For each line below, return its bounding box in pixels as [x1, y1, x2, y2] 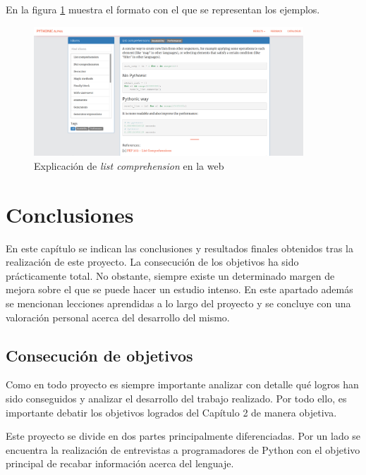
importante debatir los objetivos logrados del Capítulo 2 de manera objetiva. [6, 405, 337, 419]
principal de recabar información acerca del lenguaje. [6, 456, 234, 471]
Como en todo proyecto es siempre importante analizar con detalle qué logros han [6, 377, 359, 392]
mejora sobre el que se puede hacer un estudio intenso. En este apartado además [6, 282, 353, 297]
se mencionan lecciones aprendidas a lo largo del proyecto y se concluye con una [6, 295, 351, 310]
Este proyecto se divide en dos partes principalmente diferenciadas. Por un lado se [6, 428, 361, 443]
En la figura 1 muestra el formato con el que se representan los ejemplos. [6, 2, 320, 16]
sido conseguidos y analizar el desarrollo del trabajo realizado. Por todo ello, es [6, 390, 347, 405]
